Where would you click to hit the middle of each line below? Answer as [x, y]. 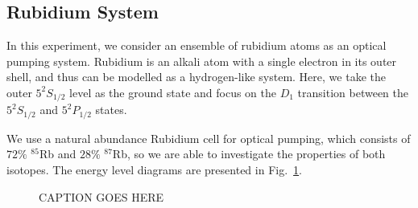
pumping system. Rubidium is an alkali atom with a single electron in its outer [202, 61]
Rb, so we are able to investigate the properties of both [249, 154]
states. [111, 110]
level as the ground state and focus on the [173, 92]
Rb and [58, 154]
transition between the [353, 92]
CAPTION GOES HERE [101, 196]
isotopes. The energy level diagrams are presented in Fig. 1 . [154, 170]
